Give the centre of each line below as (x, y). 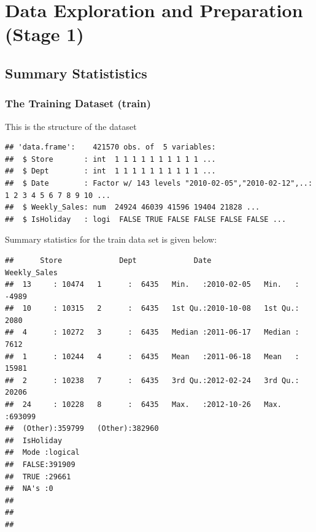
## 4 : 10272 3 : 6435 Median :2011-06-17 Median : (152, 332)
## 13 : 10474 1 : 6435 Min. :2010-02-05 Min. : (152, 285)
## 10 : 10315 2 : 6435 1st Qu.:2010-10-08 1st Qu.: (152, 309)
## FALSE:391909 (40, 465)
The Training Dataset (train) (78, 103)
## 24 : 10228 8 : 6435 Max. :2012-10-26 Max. (144, 405)
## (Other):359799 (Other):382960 (82, 429)
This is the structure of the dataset (71, 126)
